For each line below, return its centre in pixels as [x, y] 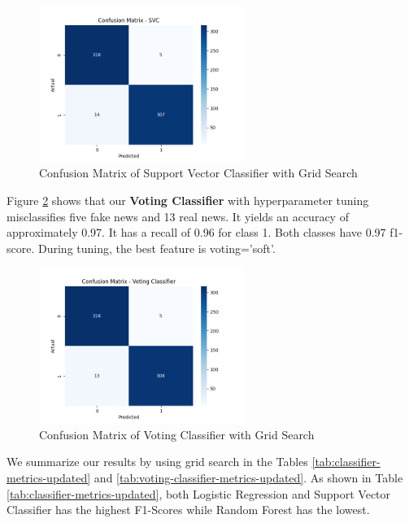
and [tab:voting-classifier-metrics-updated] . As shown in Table [248, 477]
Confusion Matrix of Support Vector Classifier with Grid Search [198, 173]
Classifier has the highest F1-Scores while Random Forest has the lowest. [188, 510]
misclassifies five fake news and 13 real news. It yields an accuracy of [178, 216]
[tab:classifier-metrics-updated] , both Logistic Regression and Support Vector [199, 493]
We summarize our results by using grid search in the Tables [157, 462]
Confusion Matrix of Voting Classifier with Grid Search [177, 434]
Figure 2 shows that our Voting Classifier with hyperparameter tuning [188, 200]
